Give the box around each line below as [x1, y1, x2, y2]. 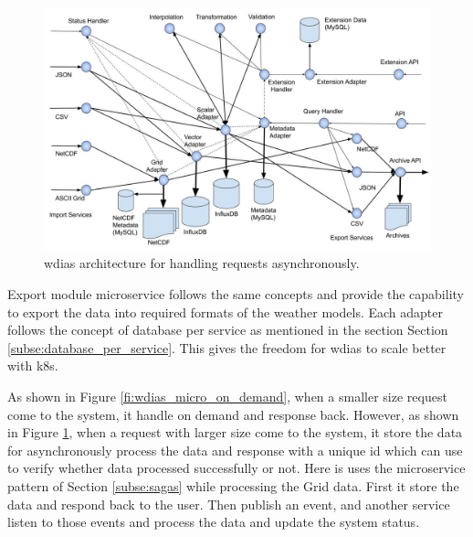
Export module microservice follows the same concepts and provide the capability [7, 285, 464, 304]
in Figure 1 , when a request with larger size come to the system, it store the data [7, 423, 463, 442]
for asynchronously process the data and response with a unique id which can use [7, 440, 463, 459]
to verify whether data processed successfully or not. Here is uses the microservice [7, 458, 466, 478]
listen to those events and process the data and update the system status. [7, 512, 420, 532]
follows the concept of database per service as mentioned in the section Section [7, 320, 448, 339]
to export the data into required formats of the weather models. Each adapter [7, 302, 443, 321]
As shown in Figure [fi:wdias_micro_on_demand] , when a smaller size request [7, 386, 447, 405]
